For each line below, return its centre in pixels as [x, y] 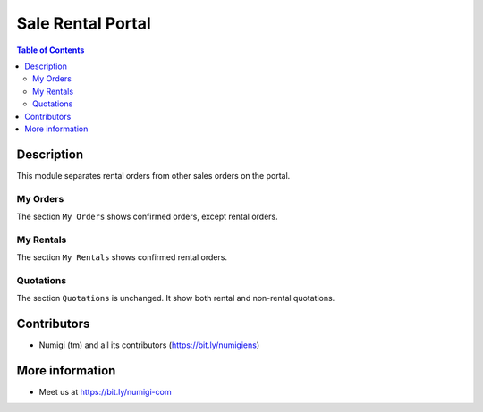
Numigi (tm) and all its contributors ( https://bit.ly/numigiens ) [149, 345]
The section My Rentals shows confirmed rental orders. [122, 257]
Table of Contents [51, 50]
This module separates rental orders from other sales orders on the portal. [153, 175]
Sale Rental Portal [84, 23]
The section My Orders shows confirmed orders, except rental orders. [147, 216]
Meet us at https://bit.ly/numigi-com [105, 392]
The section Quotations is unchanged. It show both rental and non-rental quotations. [176, 298]
